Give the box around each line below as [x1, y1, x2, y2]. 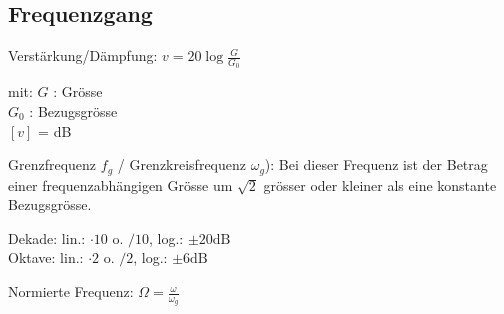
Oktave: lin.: [8, 247, 84, 268]
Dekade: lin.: [8, 227, 86, 248]
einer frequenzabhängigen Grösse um [8, 174, 233, 195]
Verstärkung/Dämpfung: [8, 45, 158, 66]
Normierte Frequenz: [8, 281, 134, 302]
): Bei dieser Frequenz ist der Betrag [264, 154, 488, 175]
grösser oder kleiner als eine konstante [263, 174, 497, 195]
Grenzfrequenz [8, 154, 97, 175]
